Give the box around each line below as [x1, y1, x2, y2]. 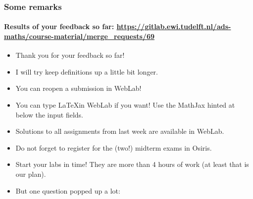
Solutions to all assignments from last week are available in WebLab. [15, 126, 224, 136]
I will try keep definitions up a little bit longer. [15, 66, 158, 77]
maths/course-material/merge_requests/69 [4, 31, 155, 41]
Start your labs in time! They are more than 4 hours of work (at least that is [15, 159, 249, 169]
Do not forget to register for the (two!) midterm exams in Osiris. [15, 142, 212, 153]
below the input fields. [15, 109, 84, 119]
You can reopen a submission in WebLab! [15, 83, 142, 93]
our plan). [15, 168, 46, 179]
